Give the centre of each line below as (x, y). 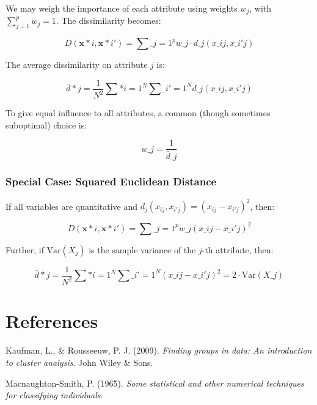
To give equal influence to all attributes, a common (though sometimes (138, 113)
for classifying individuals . (54, 395)
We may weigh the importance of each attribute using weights (122, 8)
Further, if (25, 249)
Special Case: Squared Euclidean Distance (111, 181)
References (52, 321)
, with (261, 8)
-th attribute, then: (238, 249)
